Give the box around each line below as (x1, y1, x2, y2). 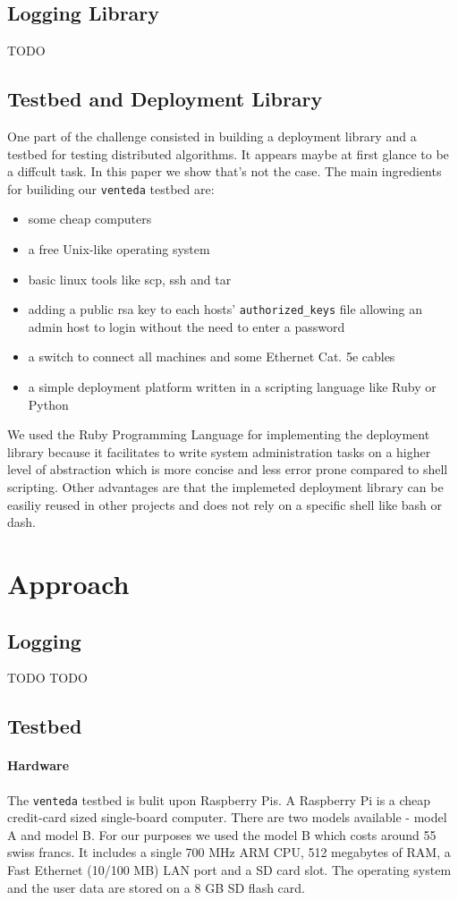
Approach (7, 565, 130, 601)
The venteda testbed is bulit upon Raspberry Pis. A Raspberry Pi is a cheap (7, 790, 431, 809)
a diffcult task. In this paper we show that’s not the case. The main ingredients (7, 162, 442, 181)
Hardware (7, 756, 70, 775)
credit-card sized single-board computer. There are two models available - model (7, 808, 447, 827)
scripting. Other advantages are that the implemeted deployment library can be (7, 478, 444, 497)
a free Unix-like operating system (28, 240, 210, 259)
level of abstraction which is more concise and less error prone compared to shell (7, 460, 448, 479)
